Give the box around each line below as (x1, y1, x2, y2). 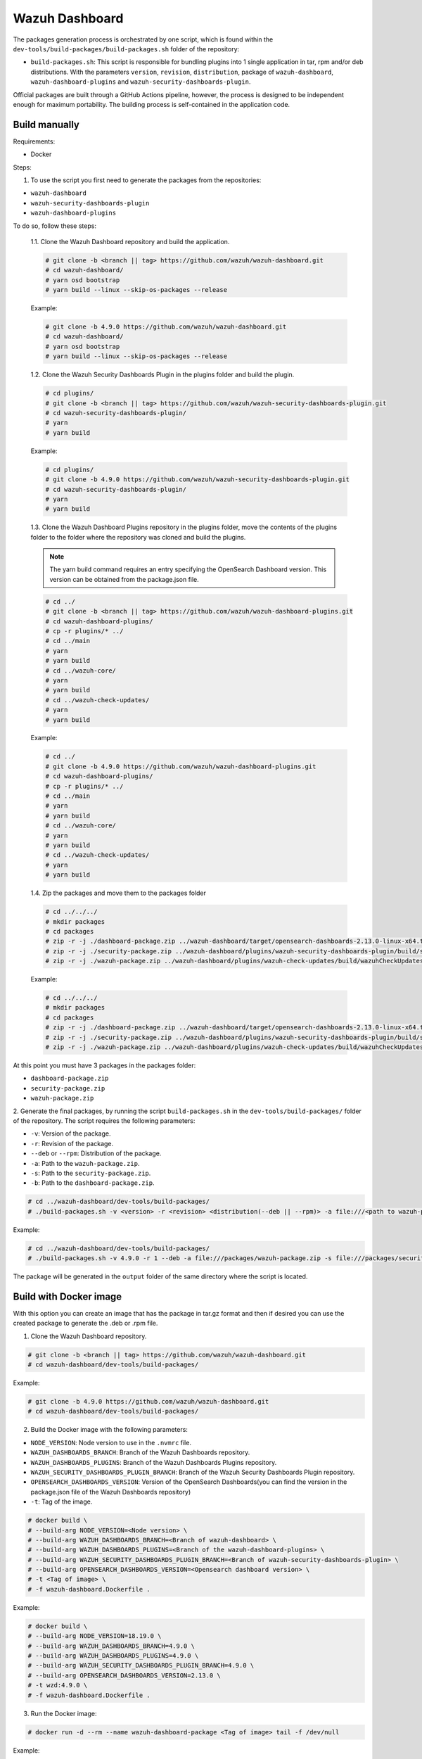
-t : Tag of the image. (30, 1497, 93, 1506)
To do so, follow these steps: (13, 222, 96, 230)
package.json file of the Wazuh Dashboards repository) (30, 1487, 191, 1496)
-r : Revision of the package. (30, 1139, 114, 1148)
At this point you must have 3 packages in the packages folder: (13, 1061, 196, 1069)
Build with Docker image (13, 1290, 122, 1302)
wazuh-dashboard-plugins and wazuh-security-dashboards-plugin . (30, 77, 251, 86)
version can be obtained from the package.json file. (49, 575, 200, 583)
